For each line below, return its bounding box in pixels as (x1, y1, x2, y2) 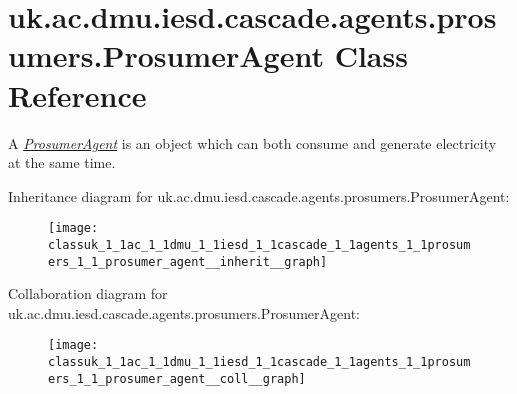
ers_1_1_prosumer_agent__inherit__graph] (48, 254, 328, 269)
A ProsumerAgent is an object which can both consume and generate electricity (8, 132, 497, 153)
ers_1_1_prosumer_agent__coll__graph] (48, 371, 306, 386)
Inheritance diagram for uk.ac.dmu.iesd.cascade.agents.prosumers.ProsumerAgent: (8, 185, 510, 206)
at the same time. (8, 152, 116, 173)
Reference (8, 74, 147, 115)
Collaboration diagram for (8, 283, 168, 304)
